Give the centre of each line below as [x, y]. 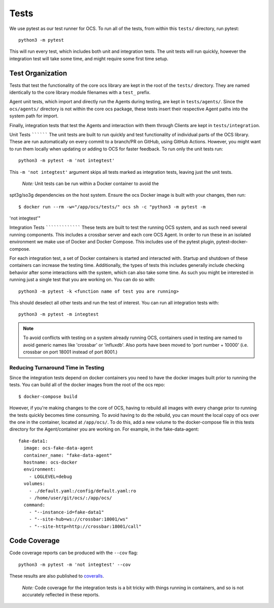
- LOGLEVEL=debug [50, 476]
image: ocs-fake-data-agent [59, 448]
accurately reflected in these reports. [61, 594]
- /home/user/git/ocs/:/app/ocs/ [71, 498]
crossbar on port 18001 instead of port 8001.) [70, 352]
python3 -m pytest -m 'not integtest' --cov [75, 565]
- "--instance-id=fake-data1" [66, 512]
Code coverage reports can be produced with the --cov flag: [74, 553]
